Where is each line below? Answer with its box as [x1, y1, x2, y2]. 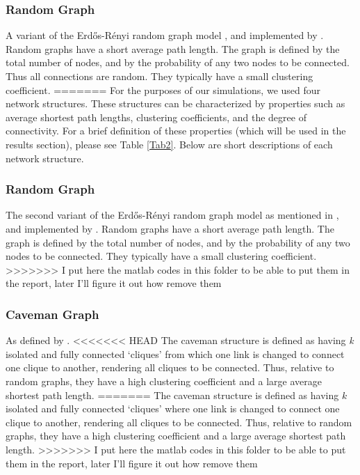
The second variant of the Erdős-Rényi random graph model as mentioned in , [6, 208, 339, 222]
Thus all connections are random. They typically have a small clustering [6, 69, 313, 83]
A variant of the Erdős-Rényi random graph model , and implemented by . [6, 28, 324, 42]
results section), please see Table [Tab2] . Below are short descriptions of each [6, 137, 333, 151]
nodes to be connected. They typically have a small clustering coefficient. [6, 249, 317, 263]
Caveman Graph [6, 305, 99, 322]
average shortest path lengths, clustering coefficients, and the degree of [6, 109, 306, 124]
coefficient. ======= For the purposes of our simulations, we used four [6, 82, 321, 97]
